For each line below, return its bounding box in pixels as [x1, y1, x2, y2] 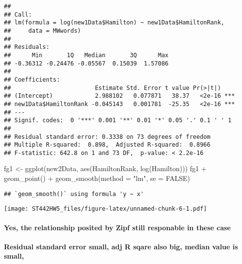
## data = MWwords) [4, 27, 81, 34]
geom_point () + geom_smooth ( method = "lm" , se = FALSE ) [4, 173, 190, 183]
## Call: [4, 11, 32, 18]
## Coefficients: [4, 76, 60, 83]
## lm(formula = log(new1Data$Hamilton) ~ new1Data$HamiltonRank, [4, 19, 225, 26]
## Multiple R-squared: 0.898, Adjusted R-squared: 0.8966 [4, 141, 211, 149]
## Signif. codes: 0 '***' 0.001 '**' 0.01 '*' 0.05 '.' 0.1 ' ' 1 [4, 117, 232, 124]
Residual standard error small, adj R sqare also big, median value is [4, 241, 238, 251]
